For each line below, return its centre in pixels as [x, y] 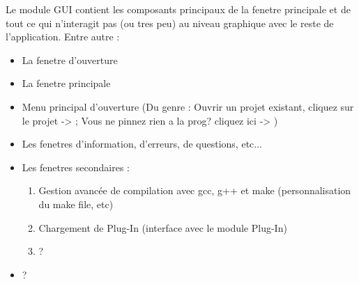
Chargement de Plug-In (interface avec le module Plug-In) [163, 227]
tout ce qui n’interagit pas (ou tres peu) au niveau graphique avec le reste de [170, 23]
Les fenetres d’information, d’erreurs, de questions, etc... [142, 144]
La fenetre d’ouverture [70, 60]
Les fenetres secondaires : [76, 167]
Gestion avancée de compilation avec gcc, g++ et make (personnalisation [195, 190]
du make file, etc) [76, 204]
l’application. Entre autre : [63, 37]
